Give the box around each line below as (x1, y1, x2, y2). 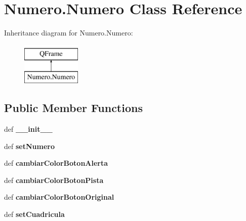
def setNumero (4, 140, 55, 151)
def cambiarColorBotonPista (4, 174, 104, 185)
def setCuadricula (4, 209, 65, 219)
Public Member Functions (4, 100, 143, 116)
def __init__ (4, 124, 53, 134)
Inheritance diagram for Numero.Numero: (4, 27, 133, 38)
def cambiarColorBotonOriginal (4, 192, 114, 202)
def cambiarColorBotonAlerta (4, 158, 108, 168)
